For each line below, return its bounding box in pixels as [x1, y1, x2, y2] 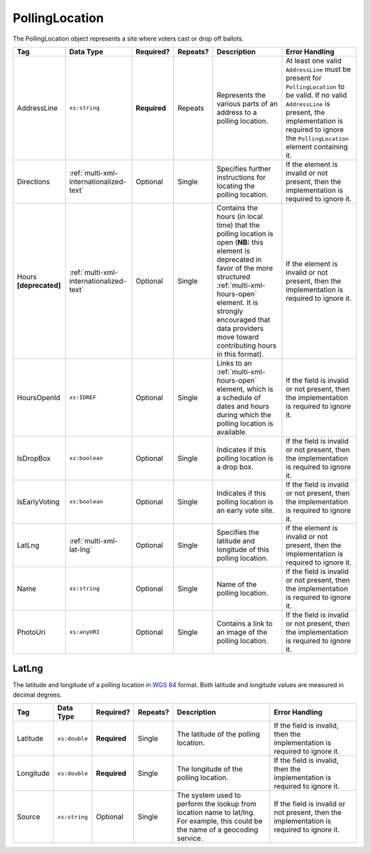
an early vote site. [216, 505, 275, 515]
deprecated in [216, 255, 262, 264]
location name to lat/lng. [177, 808, 256, 817]
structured [216, 272, 251, 282]
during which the [216, 410, 271, 419]
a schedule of [216, 392, 261, 402]
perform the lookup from [177, 799, 257, 809]
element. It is [216, 297, 259, 307]
